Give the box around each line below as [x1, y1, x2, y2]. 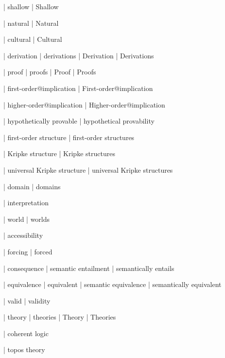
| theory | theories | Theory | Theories [3, 312, 116, 322]
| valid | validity [3, 295, 51, 305]
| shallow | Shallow [3, 1, 59, 11]
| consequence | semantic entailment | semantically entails [3, 263, 174, 273]
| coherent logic [3, 328, 49, 338]
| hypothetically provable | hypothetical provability [3, 116, 155, 126]
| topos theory [3, 344, 45, 355]
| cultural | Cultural [3, 34, 62, 44]
